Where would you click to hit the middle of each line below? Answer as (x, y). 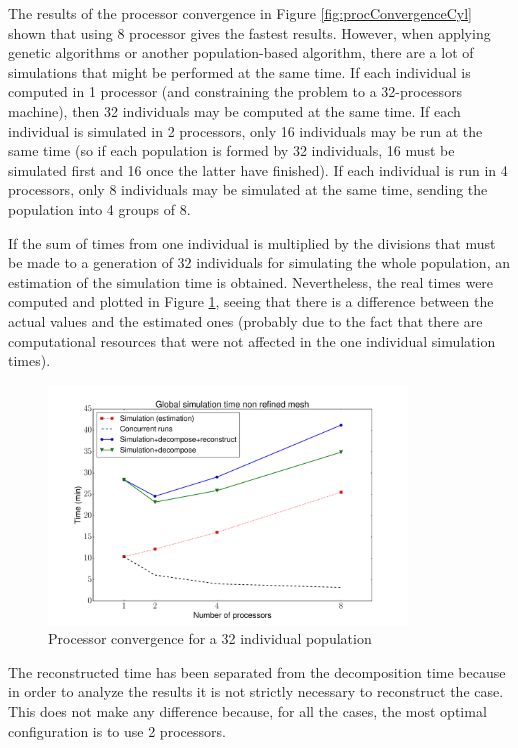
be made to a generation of (90, 262)
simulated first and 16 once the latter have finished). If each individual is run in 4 (258, 169)
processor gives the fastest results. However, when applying (310, 32)
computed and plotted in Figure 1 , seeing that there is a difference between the (251, 301)
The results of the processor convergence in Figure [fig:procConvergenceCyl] (240, 13)
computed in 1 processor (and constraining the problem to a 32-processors (235, 91)
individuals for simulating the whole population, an (353, 262)
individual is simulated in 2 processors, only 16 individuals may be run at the (245, 130)
